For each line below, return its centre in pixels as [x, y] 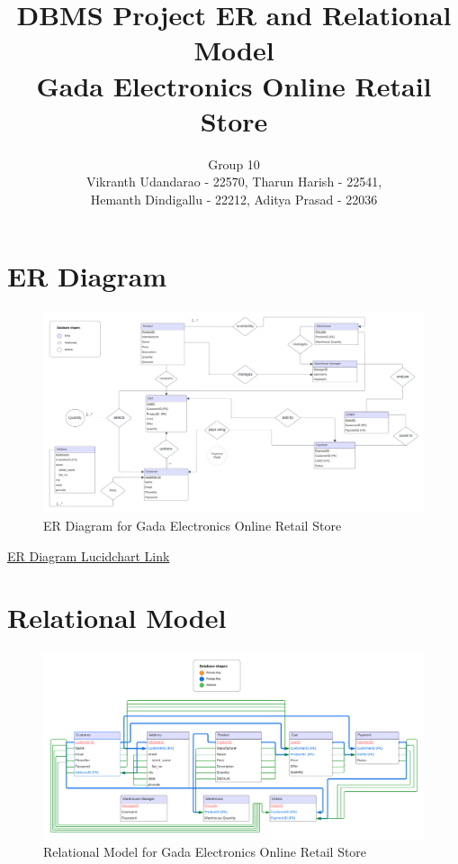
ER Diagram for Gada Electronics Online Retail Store [193, 525]
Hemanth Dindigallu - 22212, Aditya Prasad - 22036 [234, 199]
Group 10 [234, 164]
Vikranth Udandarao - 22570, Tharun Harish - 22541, [234, 182]
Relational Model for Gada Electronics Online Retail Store [205, 852]
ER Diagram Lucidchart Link [89, 555]
